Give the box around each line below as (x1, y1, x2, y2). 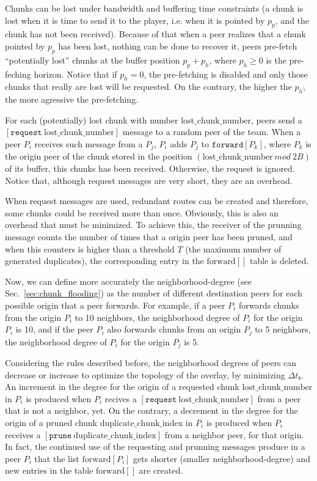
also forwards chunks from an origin (107, 323, 241, 336)
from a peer (257, 392, 301, 405)
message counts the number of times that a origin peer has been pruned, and (5, 230, 293, 243)
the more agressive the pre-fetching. (5, 93, 139, 106)
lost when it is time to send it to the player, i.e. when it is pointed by (5, 13, 265, 26)
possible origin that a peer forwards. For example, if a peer (5, 298, 225, 311)
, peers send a (251, 113, 302, 126)
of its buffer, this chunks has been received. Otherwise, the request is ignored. (5, 162, 295, 174)
